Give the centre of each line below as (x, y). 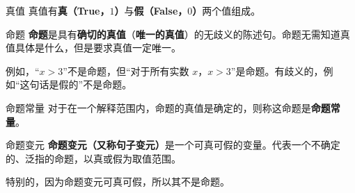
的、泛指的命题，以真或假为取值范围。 (93, 158)
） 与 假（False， (151, 10)
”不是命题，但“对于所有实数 (126, 70)
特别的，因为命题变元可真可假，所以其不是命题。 (118, 182)
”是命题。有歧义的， (277, 70)
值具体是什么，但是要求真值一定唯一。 (93, 48)
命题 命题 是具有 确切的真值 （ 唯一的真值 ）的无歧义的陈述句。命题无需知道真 (178, 34)
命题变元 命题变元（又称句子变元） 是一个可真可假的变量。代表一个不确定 (173, 145)
